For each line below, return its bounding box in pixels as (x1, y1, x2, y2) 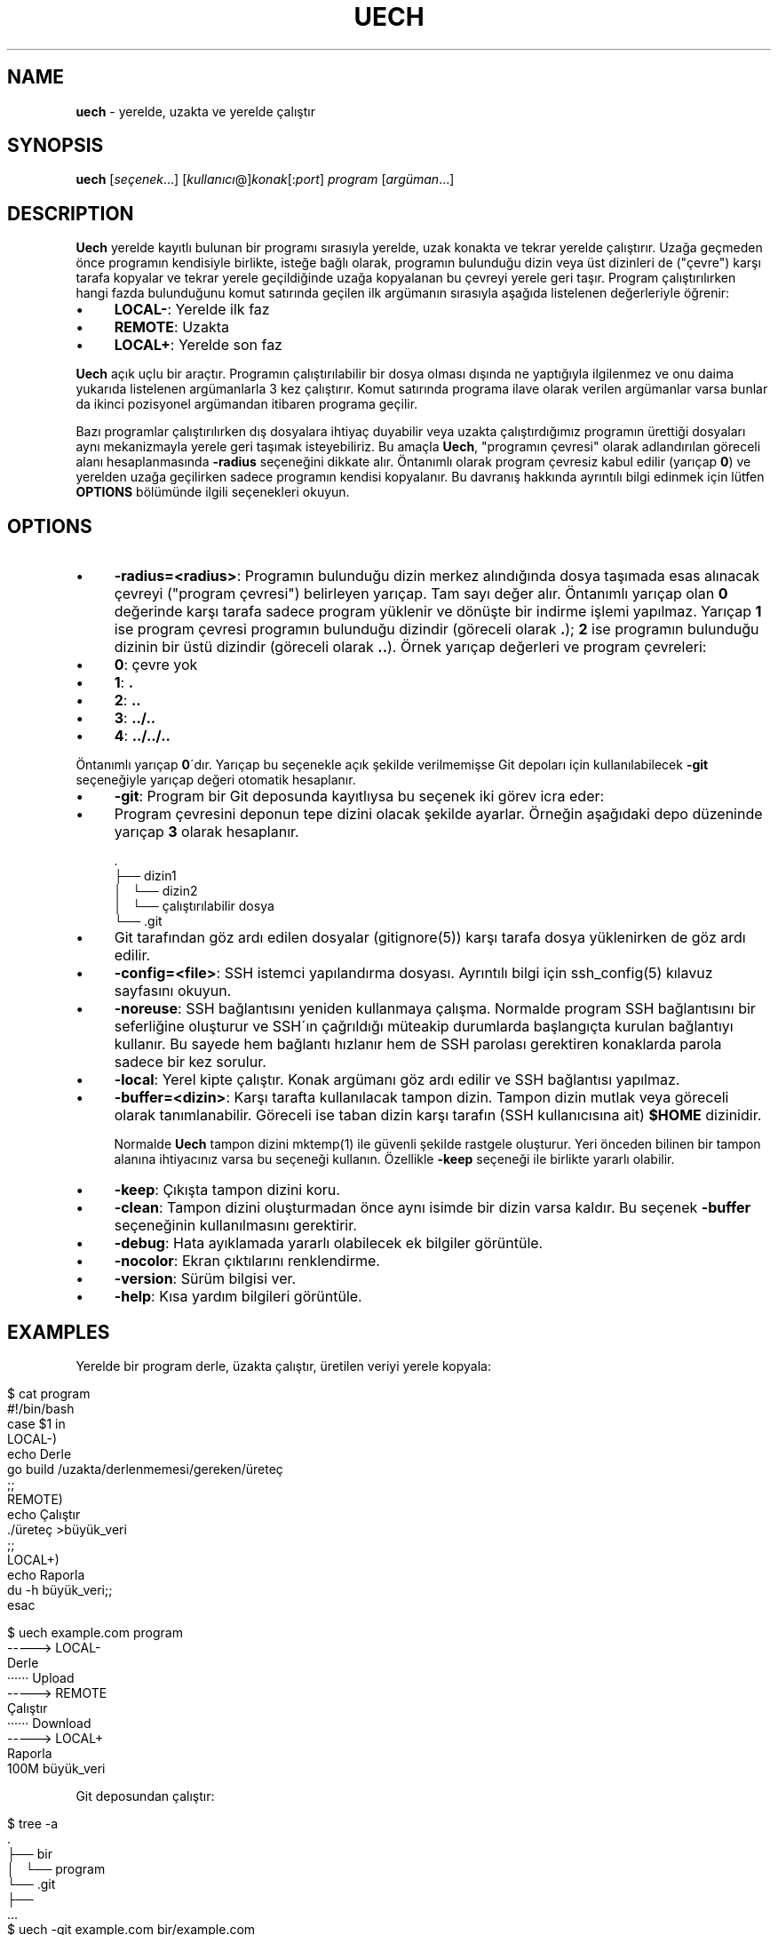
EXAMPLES (7, 1320, 110, 1343)
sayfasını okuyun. (114, 982, 232, 1000)
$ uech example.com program (7, 1624, 183, 1640)
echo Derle (7, 1445, 72, 1461)
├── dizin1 (114, 868, 177, 884)
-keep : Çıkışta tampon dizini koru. (114, 1181, 340, 1199)
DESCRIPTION (7, 202, 134, 225)
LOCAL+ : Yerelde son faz (114, 336, 282, 354)
